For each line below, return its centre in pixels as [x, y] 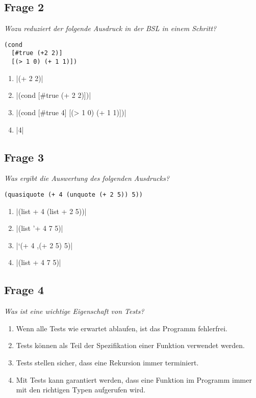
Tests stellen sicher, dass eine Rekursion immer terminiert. [107, 362]
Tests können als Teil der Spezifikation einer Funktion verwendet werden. [131, 345]
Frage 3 [24, 157]
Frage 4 [24, 290]
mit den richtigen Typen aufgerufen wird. [81, 390]
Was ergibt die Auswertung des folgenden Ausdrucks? [87, 178]
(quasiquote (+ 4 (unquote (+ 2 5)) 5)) [74, 194]
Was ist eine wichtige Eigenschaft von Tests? [74, 311]
